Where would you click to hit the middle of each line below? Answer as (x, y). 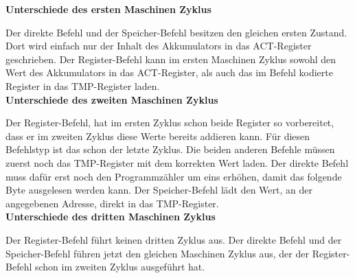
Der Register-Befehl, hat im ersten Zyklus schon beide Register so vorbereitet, (170, 123)
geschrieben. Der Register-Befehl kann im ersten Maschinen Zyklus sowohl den (171, 59)
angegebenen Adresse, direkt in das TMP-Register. (112, 203)
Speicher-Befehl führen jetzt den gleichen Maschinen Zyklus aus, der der (157, 253)
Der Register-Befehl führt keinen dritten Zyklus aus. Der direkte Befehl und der (174, 239)
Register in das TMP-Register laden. (83, 85)
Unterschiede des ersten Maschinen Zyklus (108, 9)
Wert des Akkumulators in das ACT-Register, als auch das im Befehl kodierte (169, 72)
